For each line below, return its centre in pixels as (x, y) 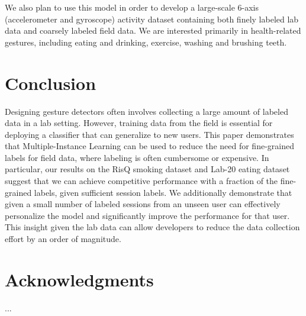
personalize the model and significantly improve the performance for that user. (147, 215)
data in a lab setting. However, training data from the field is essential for (139, 123)
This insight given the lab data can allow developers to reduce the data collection (152, 227)
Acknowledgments (79, 279)
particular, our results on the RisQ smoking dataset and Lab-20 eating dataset (147, 169)
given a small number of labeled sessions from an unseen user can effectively (143, 204)
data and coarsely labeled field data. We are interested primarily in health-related (153, 30)
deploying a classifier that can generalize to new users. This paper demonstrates (149, 134)
